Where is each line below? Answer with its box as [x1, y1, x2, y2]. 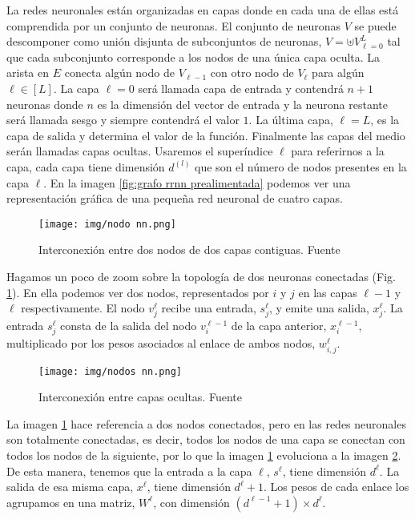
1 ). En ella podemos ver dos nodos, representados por [6, 284, 269, 300]
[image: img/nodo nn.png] [38, 218, 176, 230]
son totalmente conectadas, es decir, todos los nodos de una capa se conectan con [6, 431, 405, 448]
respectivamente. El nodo [21, 300, 145, 316]
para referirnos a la [291, 143, 385, 159]
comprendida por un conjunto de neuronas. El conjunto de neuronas [6, 17, 341, 34]
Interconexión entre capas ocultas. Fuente [38, 388, 242, 405]
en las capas [298, 284, 357, 300]
